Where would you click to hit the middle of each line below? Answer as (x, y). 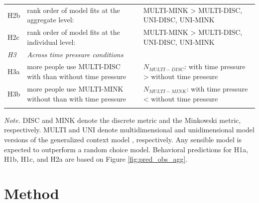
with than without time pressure (76, 76)
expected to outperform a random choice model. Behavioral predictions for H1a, (126, 149)
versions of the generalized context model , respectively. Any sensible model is (123, 140)
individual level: (51, 42)
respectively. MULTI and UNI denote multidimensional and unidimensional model (129, 130)
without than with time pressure (76, 98)
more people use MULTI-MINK (75, 88)
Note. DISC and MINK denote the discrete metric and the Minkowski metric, (123, 120)
